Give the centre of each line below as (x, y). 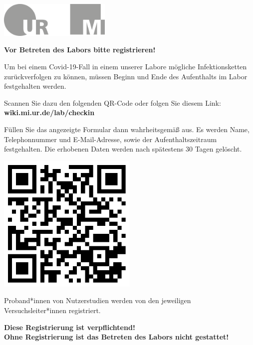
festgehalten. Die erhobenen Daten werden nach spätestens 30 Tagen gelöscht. (123, 149)
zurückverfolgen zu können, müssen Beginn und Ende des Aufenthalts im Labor (126, 76)
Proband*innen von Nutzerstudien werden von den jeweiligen (98, 300)
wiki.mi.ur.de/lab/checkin (49, 112)
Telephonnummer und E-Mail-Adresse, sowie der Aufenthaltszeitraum (111, 139)
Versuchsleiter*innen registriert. (52, 310)
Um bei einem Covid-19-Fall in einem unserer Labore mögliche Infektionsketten (126, 66)
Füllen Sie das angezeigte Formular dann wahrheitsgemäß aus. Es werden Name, (127, 129)
